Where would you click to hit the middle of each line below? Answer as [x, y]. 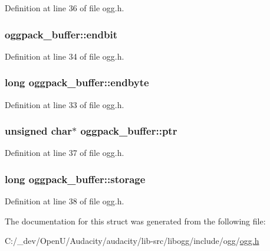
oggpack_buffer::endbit [61, 34]
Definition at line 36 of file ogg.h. [65, 8]
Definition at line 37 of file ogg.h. [65, 153]
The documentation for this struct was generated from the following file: [135, 221]
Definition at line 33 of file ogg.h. [65, 104]
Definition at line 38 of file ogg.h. [65, 201]
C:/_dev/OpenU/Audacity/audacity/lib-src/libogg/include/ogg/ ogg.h [132, 241]
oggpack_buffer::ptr [129, 131]
